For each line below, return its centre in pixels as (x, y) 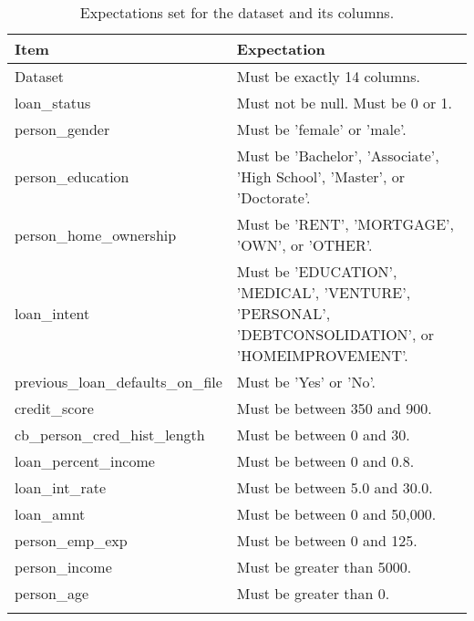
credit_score (54, 408)
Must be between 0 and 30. (323, 435)
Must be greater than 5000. (324, 567)
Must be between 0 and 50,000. (336, 514)
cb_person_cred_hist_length (110, 435)
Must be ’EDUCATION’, (317, 271)
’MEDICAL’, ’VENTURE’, (324, 292)
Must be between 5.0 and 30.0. (335, 487)
